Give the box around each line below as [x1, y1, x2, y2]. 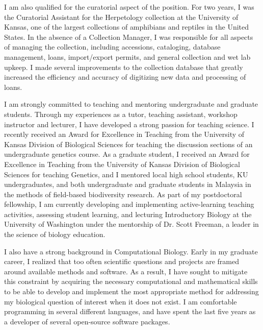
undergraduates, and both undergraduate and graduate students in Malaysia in [4, 179, 251, 190]
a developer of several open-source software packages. [4, 316, 170, 326]
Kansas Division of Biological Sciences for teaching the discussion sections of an [4, 138, 253, 149]
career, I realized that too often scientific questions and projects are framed [4, 256, 239, 267]
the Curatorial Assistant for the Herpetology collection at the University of [4, 11, 239, 22]
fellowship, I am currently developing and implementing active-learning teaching [4, 199, 254, 209]
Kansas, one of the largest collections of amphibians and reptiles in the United [4, 21, 249, 32]
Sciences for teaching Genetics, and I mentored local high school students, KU [4, 169, 248, 179]
